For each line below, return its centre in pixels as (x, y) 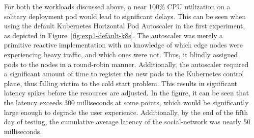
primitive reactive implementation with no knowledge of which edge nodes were (123, 45)
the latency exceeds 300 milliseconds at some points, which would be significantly (126, 102)
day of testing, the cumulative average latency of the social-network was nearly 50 (127, 122)
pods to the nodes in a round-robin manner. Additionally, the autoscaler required (126, 64)
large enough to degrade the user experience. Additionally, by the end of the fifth (126, 112)
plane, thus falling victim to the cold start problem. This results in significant (121, 83)
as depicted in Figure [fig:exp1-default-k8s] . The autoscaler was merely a (113, 35)
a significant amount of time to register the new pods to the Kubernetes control (124, 74)
